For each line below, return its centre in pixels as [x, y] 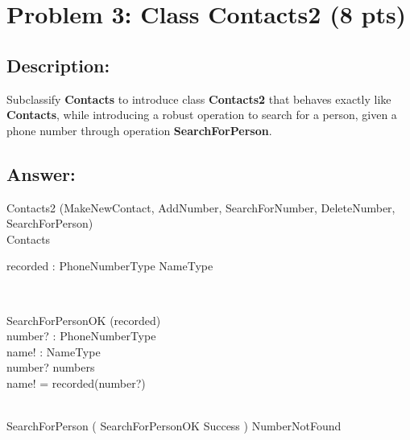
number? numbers [51, 367]
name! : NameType [54, 351]
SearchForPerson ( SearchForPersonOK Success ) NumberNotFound [174, 426]
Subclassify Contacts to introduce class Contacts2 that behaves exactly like [199, 99]
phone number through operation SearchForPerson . [139, 130]
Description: [58, 65]
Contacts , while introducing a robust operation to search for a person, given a [202, 115]
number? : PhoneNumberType [81, 336]
